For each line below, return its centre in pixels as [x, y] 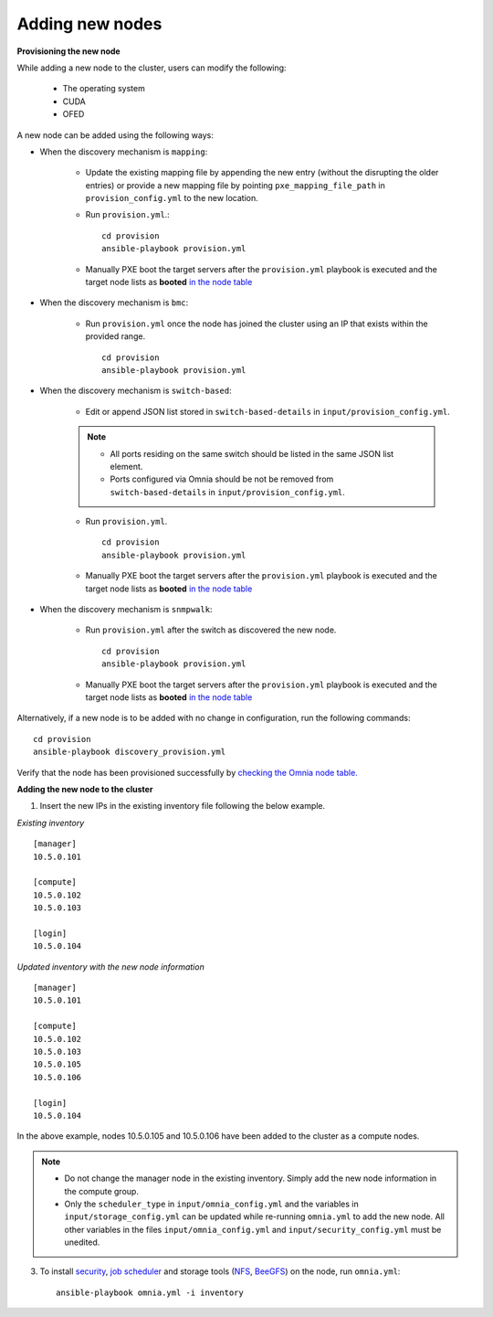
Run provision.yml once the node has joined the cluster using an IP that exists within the [257, 324]
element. [126, 466]
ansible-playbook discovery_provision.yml [130, 752]
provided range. [115, 336]
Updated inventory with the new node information [110, 967]
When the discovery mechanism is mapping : [124, 152]
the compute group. [101, 1191]
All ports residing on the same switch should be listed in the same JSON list [252, 453]
